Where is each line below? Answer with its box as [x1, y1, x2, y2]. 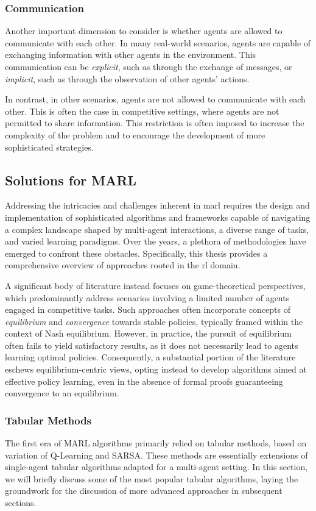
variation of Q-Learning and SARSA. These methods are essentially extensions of [5, 448, 308, 461]
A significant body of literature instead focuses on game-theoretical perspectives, [5, 279, 306, 291]
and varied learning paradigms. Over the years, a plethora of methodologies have [5, 235, 306, 248]
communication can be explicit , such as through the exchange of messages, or [5, 60, 292, 73]
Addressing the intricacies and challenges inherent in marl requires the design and [5, 199, 310, 212]
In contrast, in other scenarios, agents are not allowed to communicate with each [5, 93, 306, 105]
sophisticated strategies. [5, 140, 94, 153]
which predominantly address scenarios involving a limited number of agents [5, 291, 290, 304]
